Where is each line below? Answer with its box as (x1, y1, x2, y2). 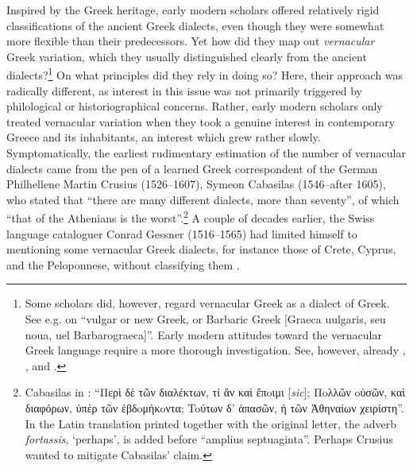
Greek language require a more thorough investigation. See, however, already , (25, 342, 406, 358)
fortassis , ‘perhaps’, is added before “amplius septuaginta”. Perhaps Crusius (25, 431, 393, 447)
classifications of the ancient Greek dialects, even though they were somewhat (6, 17, 384, 33)
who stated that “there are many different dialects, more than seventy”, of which (6, 191, 399, 207)
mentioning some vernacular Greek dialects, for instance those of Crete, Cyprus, (6, 241, 396, 257)
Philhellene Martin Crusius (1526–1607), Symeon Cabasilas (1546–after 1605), (6, 176, 386, 192)
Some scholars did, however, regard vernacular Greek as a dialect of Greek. (25, 295, 390, 311)
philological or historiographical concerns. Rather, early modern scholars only (6, 98, 383, 114)
